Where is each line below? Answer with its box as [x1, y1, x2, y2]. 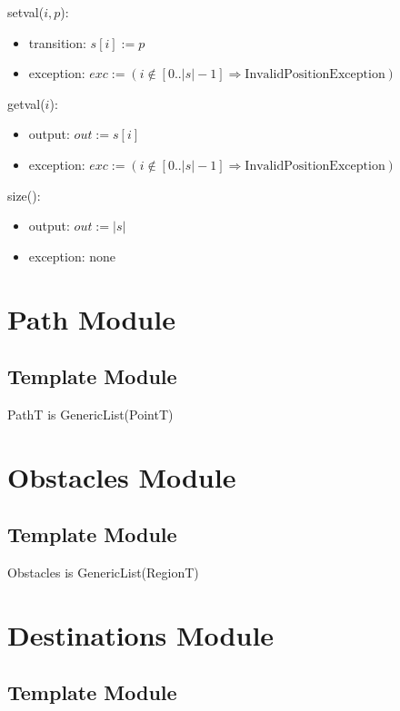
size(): [7, 185, 41, 204]
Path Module [7, 300, 175, 337]
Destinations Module [7, 616, 275, 653]
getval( [7, 94, 45, 113]
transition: [28, 33, 86, 52]
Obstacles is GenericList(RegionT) [7, 563, 199, 582]
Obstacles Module [7, 458, 236, 495]
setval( [7, 3, 45, 21]
